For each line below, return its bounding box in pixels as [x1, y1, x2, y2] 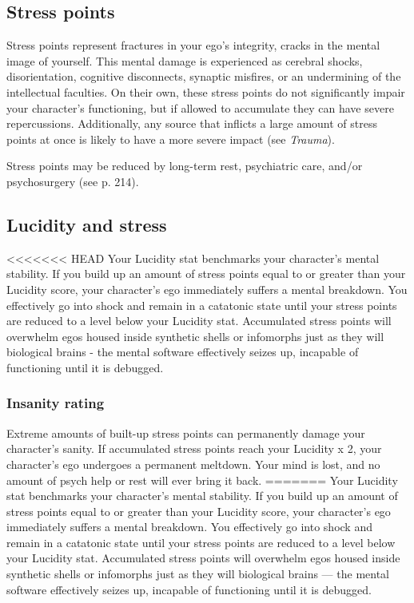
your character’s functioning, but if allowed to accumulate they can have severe [6, 99, 394, 116]
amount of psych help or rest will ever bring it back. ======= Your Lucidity [6, 471, 398, 488]
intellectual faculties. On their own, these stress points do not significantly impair [6, 83, 405, 100]
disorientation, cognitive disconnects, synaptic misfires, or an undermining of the [6, 68, 401, 85]
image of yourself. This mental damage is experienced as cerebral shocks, [6, 52, 363, 69]
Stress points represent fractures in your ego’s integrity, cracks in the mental [6, 37, 380, 54]
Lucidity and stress [6, 212, 167, 236]
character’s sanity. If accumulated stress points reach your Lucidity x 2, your [6, 440, 382, 457]
